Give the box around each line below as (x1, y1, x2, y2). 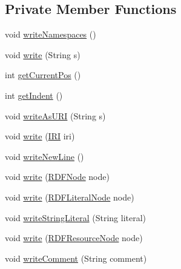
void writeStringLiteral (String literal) (5, 211, 146, 224)
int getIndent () (5, 88, 63, 101)
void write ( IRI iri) (5, 130, 75, 142)
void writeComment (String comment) (5, 251, 147, 264)
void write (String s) (5, 48, 81, 61)
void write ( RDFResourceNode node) (5, 231, 143, 244)
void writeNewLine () (5, 150, 84, 162)
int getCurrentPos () (5, 68, 81, 81)
